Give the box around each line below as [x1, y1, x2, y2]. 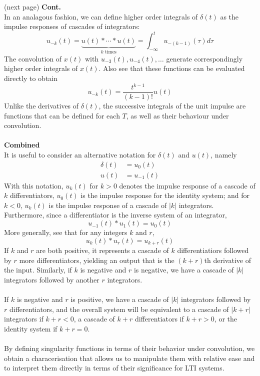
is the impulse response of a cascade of [48, 199, 167, 210]
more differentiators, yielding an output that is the [19, 254, 174, 265]
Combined [4, 139, 40, 150]
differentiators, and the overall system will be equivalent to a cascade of [9, 303, 229, 314]
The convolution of [4, 53, 62, 63]
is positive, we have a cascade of [70, 294, 169, 304]
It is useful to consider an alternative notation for [4, 149, 156, 160]
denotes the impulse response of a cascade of [119, 180, 255, 190]
